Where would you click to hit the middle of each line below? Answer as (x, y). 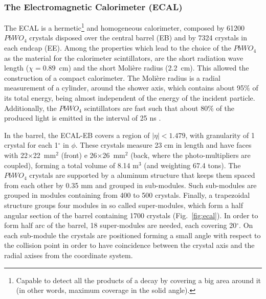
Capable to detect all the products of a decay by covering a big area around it (138, 280)
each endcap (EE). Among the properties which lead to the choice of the (118, 48)
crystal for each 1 (31, 145)
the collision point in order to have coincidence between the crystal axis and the (129, 245)
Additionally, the (30, 108)
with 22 (16, 155)
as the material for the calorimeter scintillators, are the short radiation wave (124, 57)
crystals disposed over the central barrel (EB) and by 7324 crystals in (138, 38)
